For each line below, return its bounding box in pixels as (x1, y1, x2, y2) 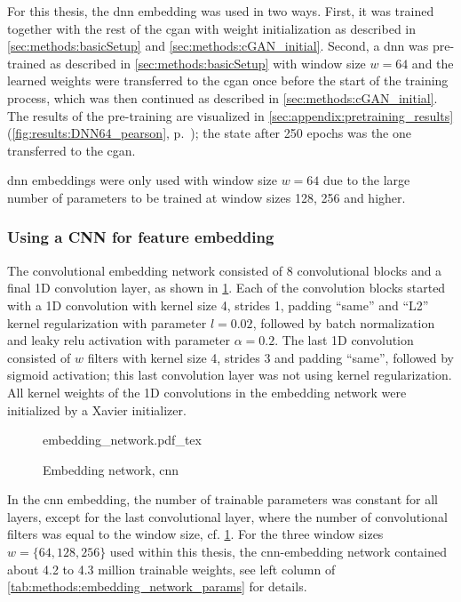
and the (411, 53, 454, 72)
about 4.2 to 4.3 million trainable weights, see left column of (7, 559, 336, 578)
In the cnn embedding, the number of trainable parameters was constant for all (7, 490, 439, 509)
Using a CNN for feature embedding (7, 226, 274, 248)
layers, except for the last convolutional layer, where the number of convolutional (7, 507, 448, 526)
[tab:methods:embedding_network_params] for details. (7, 577, 307, 596)
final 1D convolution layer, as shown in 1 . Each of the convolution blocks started (7, 278, 446, 297)
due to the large (323, 171, 410, 189)
